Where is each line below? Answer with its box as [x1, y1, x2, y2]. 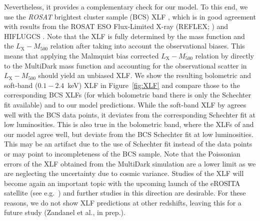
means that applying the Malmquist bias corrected [4, 50, 159, 60]
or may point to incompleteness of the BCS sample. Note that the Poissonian [4, 148, 240, 158]
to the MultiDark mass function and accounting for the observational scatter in [4, 60, 247, 70]
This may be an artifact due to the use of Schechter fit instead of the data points [4, 138, 252, 149]
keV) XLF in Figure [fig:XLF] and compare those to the [67, 79, 240, 90]
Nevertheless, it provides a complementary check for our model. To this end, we [4, 1, 248, 11]
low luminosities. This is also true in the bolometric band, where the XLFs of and [4, 119, 254, 129]
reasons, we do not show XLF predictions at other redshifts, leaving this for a [4, 197, 241, 207]
